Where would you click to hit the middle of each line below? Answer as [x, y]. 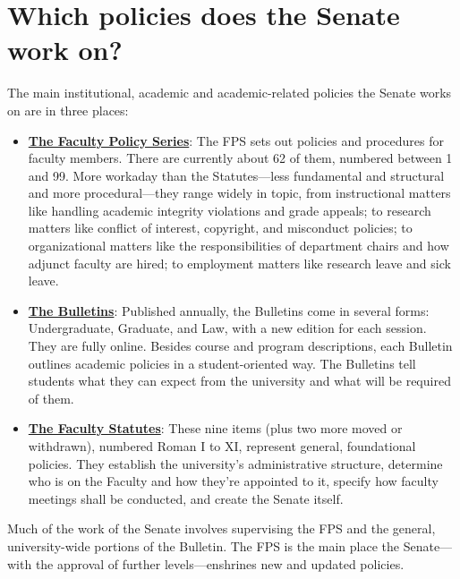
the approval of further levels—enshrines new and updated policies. [220, 563]
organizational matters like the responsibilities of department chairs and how [239, 246]
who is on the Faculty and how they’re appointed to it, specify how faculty [233, 481]
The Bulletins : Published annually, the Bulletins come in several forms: [229, 310]
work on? [65, 50]
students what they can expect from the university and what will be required [239, 381]
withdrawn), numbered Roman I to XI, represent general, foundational [222, 446]
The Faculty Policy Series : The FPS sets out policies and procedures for [236, 140]
